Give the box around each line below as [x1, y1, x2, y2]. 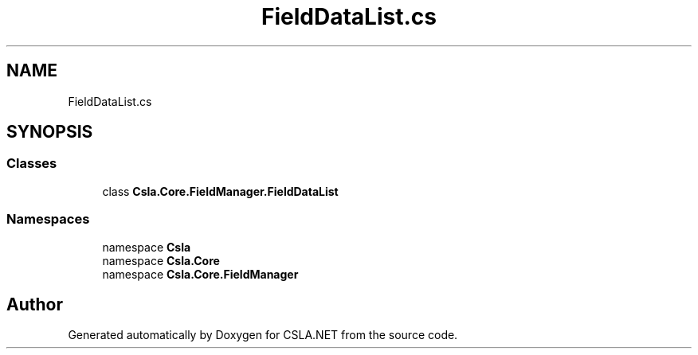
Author [6, 294, 63, 314]
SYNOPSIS [6, 122, 93, 142]
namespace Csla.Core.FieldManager [102, 267, 299, 281]
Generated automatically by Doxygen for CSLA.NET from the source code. [68, 328, 458, 342]
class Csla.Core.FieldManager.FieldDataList [102, 184, 339, 198]
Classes [6, 155, 57, 172]
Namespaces [6, 211, 90, 228]
